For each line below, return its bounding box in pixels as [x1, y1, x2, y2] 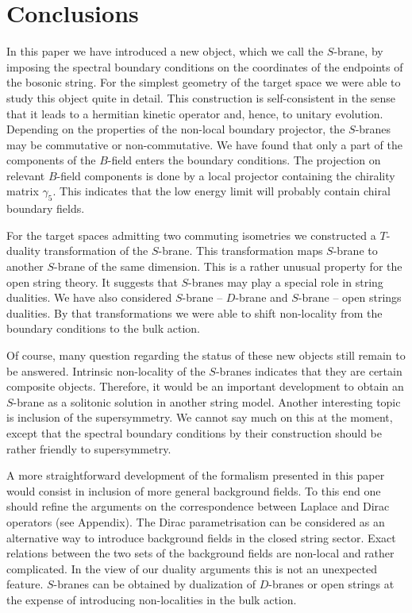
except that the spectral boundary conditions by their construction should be [6, 424, 383, 441]
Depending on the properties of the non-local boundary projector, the [6, 121, 345, 137]
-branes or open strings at [268, 576, 395, 592]
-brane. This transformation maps [158, 242, 323, 259]
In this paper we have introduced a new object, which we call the [6, 43, 324, 60]
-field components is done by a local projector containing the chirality [56, 167, 395, 183]
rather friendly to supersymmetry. [6, 440, 171, 457]
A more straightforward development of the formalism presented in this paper [6, 467, 385, 484]
